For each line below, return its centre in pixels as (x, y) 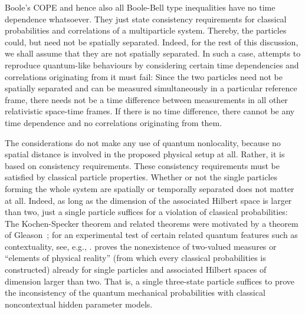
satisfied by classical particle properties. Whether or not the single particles (141, 177)
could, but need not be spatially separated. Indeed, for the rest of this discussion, (152, 42)
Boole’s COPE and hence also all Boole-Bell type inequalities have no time (140, 7)
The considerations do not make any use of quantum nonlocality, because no (143, 142)
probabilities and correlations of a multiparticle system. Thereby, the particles (146, 30)
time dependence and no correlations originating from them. (114, 122)
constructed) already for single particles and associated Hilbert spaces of (136, 270)
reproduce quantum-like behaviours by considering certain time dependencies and (152, 65)
